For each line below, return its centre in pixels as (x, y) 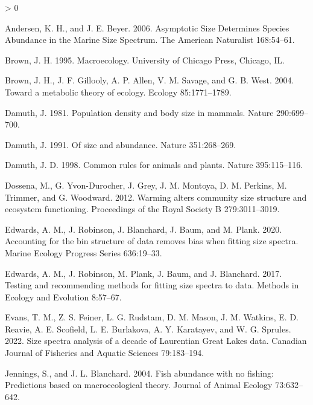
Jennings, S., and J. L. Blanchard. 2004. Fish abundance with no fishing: (139, 373)
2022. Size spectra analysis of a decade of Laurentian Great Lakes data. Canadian (156, 341)
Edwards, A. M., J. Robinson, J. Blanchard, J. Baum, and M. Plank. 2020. (144, 229)
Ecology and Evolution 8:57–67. (63, 296)
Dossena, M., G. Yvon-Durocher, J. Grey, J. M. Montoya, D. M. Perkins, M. (146, 185)
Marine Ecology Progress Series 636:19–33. (84, 252)
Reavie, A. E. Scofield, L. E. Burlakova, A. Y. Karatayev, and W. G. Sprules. (148, 329)
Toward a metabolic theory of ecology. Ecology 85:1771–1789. (118, 92)
